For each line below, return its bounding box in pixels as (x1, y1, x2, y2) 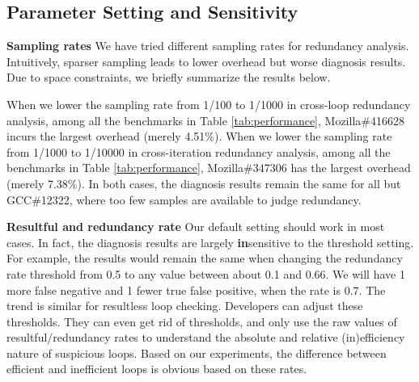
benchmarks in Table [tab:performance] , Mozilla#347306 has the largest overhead (6, 159, 411, 176)
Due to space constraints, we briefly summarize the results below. (6, 69, 331, 86)
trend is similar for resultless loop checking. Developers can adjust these (6, 297, 363, 314)
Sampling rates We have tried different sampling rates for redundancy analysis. (6, 37, 409, 54)
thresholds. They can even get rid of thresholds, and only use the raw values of (6, 313, 397, 330)
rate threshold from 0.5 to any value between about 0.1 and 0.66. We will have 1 (6, 265, 405, 282)
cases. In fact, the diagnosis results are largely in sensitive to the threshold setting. (6, 233, 414, 250)
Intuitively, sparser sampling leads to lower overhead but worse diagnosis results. (6, 52, 406, 69)
